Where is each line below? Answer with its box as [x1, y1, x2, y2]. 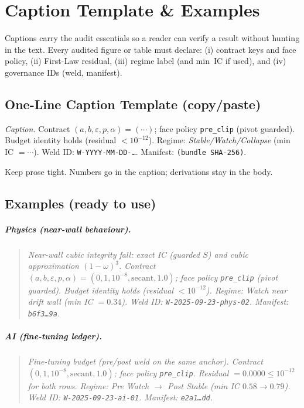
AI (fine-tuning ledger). [5, 330, 103, 342]
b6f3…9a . [28, 306, 60, 319]
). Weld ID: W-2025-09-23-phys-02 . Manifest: [121, 295, 289, 308]
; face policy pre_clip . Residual [114, 366, 229, 379]
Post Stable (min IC [167, 379, 240, 392]
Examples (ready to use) [5, 194, 156, 212]
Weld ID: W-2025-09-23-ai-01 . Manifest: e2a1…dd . [28, 391, 213, 403]
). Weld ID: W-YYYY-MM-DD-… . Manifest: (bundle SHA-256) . [33, 145, 247, 157]
